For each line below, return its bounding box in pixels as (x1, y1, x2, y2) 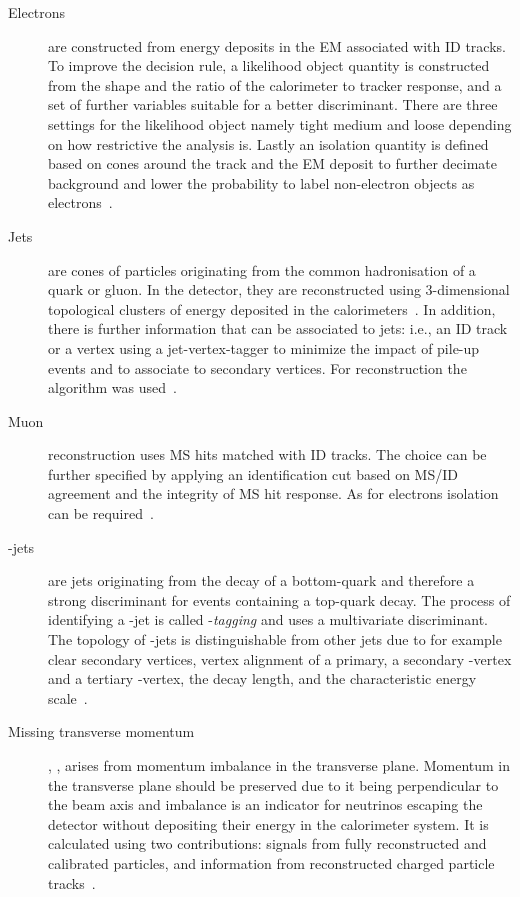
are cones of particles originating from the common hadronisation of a (48, 259, 476, 280)
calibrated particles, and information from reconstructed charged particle (48, 852, 495, 873)
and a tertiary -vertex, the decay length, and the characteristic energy (48, 668, 477, 689)
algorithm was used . (48, 377, 177, 398)
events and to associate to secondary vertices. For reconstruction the (48, 357, 467, 378)
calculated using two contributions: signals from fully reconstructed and (48, 833, 487, 854)
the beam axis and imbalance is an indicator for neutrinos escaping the (48, 794, 483, 815)
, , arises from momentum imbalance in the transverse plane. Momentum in (48, 755, 511, 775)
